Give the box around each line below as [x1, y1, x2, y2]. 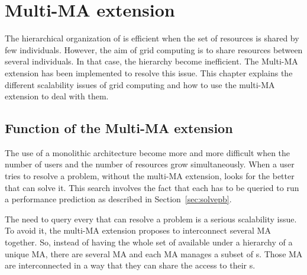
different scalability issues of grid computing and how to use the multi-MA [5, 78, 275, 90]
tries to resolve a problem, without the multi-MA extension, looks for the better [5, 170, 295, 182]
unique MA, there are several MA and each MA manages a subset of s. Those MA [5, 247, 303, 260]
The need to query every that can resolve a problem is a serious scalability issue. [5, 212, 297, 225]
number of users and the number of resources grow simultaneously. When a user [5, 158, 295, 170]
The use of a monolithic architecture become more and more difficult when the [5, 146, 290, 158]
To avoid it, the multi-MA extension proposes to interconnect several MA [5, 224, 271, 237]
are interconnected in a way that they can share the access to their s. [5, 259, 256, 271]
